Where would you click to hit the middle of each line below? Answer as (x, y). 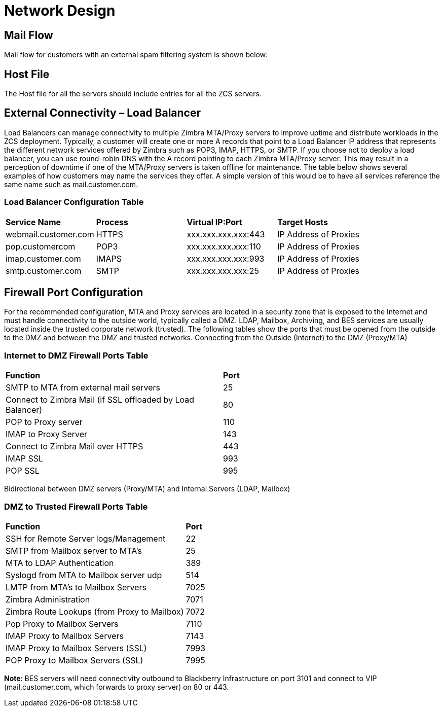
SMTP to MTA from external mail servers (83, 388)
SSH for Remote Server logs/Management (86, 538)
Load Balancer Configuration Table (74, 202)
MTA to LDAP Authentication (60, 563)
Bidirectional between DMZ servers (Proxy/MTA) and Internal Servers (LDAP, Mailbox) (147, 489)
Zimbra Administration (48, 599)
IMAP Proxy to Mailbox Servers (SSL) (76, 648)
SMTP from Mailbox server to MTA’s (74, 550)
